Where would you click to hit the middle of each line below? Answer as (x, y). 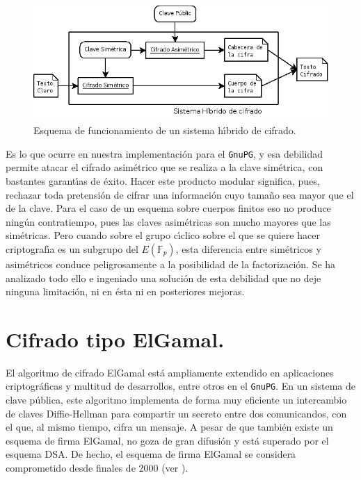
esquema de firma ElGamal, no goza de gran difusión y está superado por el (167, 440)
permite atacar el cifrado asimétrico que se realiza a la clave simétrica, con (165, 167)
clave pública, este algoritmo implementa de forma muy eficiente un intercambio (176, 400)
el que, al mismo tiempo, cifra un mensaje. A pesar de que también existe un (169, 427)
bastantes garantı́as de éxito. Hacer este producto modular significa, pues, (163, 180)
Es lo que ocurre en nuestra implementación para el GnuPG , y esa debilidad (164, 153)
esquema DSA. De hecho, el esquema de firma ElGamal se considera (151, 454)
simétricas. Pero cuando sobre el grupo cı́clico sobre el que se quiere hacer (163, 235)
